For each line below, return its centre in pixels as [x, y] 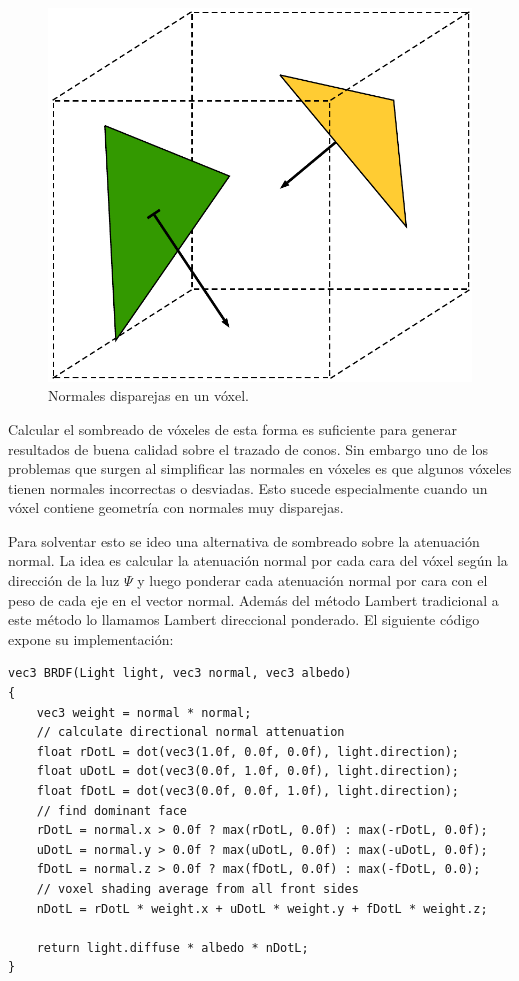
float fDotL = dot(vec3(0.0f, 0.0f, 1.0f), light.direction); [248, 791]
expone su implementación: [91, 638]
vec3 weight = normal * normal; [144, 712]
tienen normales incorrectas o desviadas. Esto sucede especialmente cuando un [248, 487]
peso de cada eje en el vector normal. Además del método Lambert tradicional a [253, 599]
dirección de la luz [64, 580]
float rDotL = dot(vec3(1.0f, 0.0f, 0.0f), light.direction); [248, 751]
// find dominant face [111, 810]
